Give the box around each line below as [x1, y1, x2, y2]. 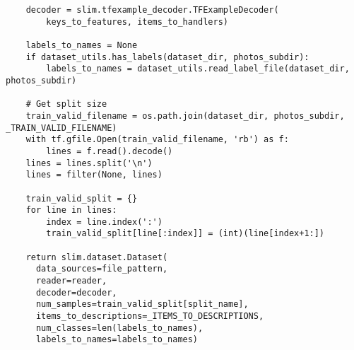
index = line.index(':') [46, 216, 163, 227]
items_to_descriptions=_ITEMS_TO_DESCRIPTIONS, [35, 311, 264, 322]
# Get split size [25, 99, 107, 110]
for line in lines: [25, 205, 117, 216]
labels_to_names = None [25, 40, 138, 50]
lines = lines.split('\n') [25, 158, 153, 168]
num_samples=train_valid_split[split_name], [35, 299, 249, 310]
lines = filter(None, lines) [25, 170, 163, 180]
